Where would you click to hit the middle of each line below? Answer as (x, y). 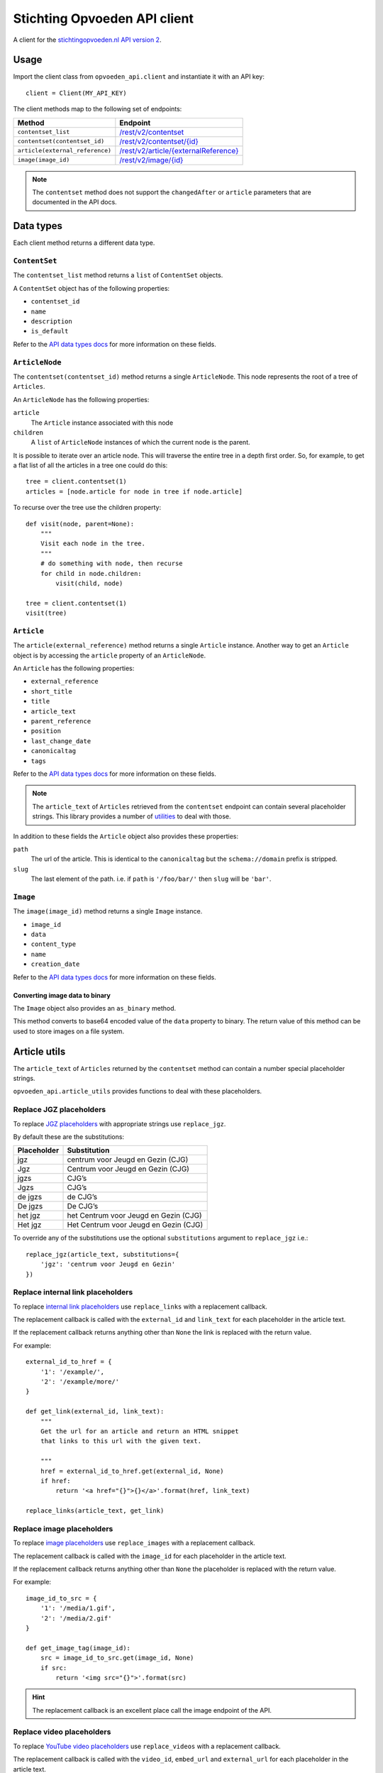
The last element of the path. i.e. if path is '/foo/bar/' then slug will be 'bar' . (151, 879)
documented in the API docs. (74, 202)
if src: (54, 1668)
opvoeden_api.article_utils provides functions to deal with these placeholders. (138, 1091)
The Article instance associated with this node (102, 423)
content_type (54, 944)
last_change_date (61, 741)
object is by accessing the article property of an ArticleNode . (110, 655)
